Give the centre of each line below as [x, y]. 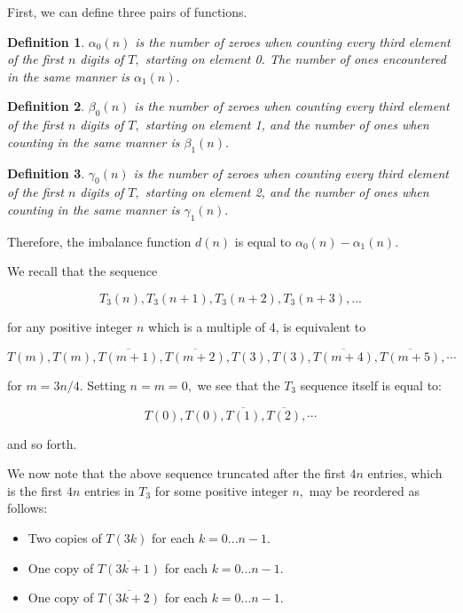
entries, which [405, 473]
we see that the [239, 385]
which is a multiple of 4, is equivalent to [257, 326]
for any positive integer [70, 326]
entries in [110, 490]
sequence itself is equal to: [371, 385]
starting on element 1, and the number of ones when [287, 125]
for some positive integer [221, 490]
